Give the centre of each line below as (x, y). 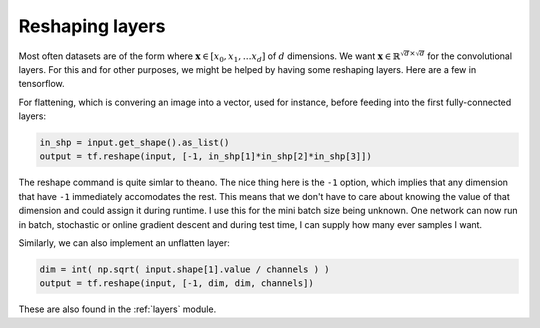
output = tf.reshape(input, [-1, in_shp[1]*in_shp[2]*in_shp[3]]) (205, 156)
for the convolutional (469, 56)
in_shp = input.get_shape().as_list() (134, 143)
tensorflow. (41, 84)
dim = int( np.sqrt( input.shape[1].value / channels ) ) (184, 269)
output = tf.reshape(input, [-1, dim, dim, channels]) (176, 283)
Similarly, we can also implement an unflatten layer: (124, 243)
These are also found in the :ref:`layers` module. (117, 309)
